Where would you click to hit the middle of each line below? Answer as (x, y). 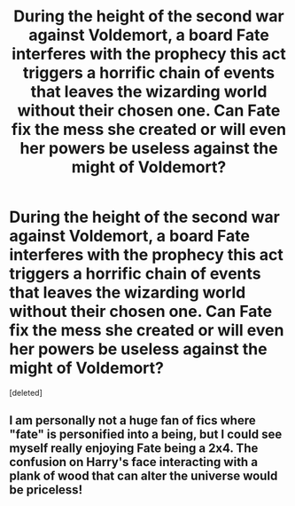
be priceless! (46, 490)
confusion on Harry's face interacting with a (134, 462)
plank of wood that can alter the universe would (144, 476)
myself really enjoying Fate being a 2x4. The (134, 449)
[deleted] (26, 392)
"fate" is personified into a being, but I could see (146, 435)
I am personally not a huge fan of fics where (132, 420)
